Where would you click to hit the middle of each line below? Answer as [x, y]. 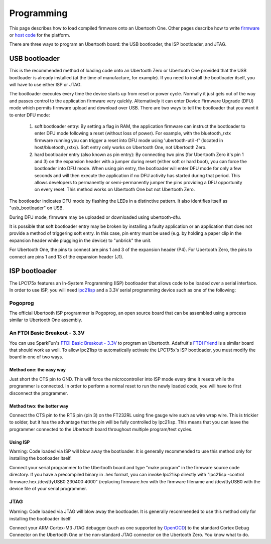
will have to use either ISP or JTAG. [46, 85]
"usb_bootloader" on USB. [37, 208]
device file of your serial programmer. [48, 489]
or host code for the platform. [40, 35]
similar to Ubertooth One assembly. [46, 320]
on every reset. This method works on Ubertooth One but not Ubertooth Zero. [115, 189]
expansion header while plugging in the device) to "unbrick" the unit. [80, 240]
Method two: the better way [39, 406]
